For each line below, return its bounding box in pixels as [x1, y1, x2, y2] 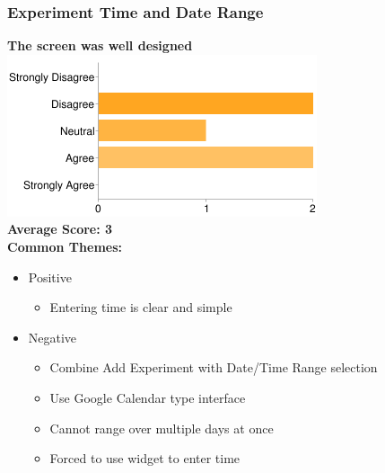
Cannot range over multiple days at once [49, 418, 274, 437]
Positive [28, 267, 72, 286]
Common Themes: [7, 237, 123, 255]
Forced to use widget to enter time [49, 449, 241, 468]
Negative [28, 327, 77, 346]
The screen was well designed [7, 36, 193, 55]
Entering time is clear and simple [49, 298, 232, 317]
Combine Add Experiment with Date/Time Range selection [49, 358, 378, 377]
